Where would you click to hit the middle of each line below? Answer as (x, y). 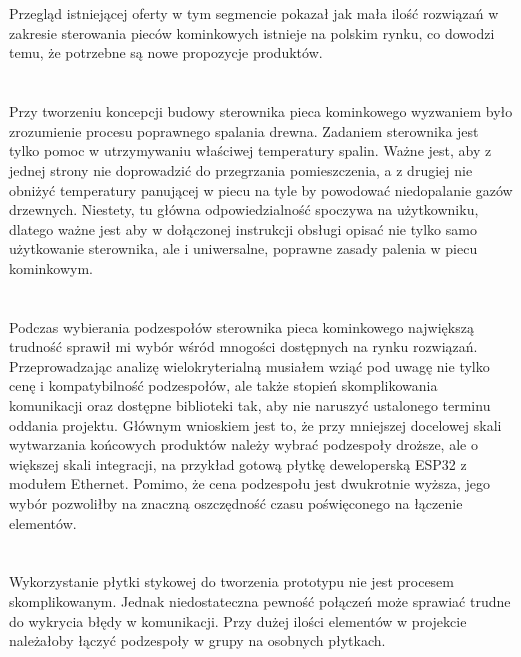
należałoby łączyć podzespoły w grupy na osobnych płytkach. (197, 640)
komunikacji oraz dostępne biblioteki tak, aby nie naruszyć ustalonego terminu (250, 405)
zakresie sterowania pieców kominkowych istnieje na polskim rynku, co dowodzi (252, 32)
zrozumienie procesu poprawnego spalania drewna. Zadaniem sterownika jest (244, 130)
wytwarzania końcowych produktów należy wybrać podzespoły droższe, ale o (243, 444)
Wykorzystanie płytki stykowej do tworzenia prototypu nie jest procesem (231, 581)
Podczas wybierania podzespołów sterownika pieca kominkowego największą (241, 326)
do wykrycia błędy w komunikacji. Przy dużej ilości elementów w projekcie (238, 620)
